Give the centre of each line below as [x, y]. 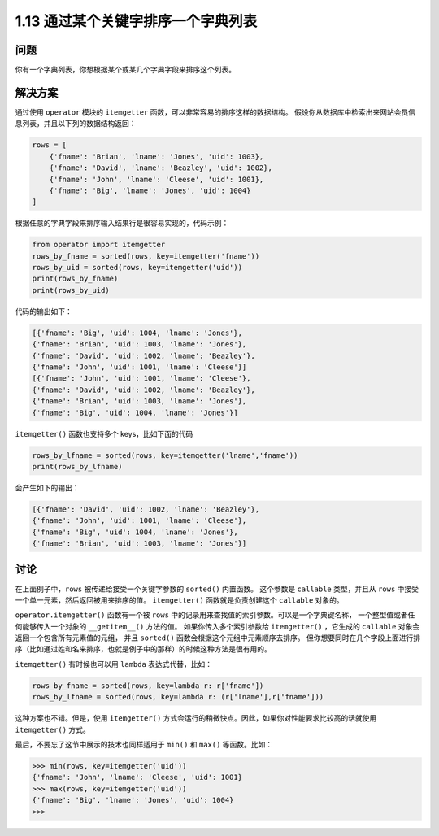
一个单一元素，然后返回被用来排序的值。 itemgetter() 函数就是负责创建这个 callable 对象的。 [180, 600]
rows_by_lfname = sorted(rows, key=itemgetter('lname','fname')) [165, 455]
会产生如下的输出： [47, 487]
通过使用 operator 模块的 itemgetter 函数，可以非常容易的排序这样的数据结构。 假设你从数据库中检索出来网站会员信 [215, 112]
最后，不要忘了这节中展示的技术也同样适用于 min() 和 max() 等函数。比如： [144, 745]
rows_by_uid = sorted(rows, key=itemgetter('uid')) [137, 268]
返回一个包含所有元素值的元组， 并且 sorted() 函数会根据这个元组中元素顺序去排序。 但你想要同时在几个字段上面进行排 [218, 638]
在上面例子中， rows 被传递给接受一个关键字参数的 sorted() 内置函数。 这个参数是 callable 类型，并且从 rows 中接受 [217, 589]
